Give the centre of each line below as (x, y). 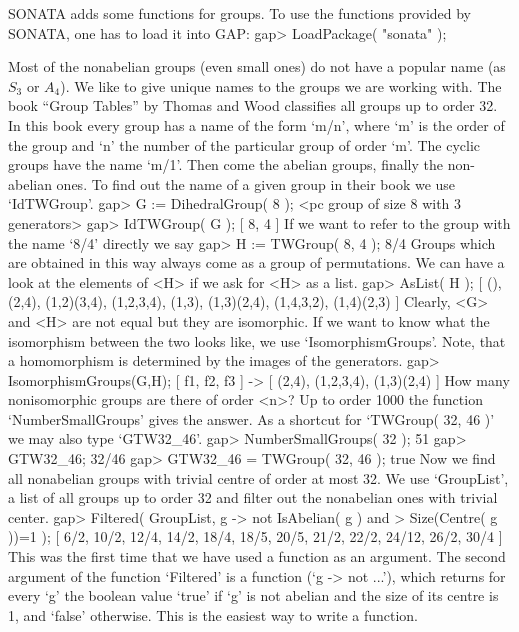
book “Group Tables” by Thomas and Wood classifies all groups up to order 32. (253, 105)
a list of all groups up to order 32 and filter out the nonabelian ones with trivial (253, 497)
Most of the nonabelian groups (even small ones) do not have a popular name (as (257, 66)
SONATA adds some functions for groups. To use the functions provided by (240, 13)
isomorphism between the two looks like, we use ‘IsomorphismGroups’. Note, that (257, 340)
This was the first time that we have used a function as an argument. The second (257, 556)
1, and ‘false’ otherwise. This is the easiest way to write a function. (213, 614)
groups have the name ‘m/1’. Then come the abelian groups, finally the (226, 164)
